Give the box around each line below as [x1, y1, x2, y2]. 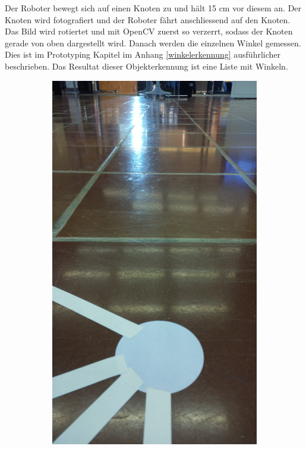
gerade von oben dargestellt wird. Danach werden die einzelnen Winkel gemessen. [5, 36, 301, 49]
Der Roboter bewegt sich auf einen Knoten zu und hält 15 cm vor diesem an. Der [5, 2, 302, 14]
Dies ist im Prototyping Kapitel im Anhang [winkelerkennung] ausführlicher [5, 48, 281, 61]
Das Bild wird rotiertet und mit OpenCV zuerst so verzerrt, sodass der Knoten [5, 25, 293, 37]
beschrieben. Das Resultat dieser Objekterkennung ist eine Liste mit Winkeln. [5, 59, 288, 72]
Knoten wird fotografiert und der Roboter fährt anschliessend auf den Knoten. [5, 13, 291, 26]
